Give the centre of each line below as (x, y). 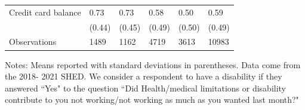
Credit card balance (45, 12)
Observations (33, 42)
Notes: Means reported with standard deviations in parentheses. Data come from (153, 64)
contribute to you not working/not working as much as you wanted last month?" (152, 100)
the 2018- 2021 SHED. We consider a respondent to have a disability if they (144, 76)
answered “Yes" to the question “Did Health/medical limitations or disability (146, 88)
